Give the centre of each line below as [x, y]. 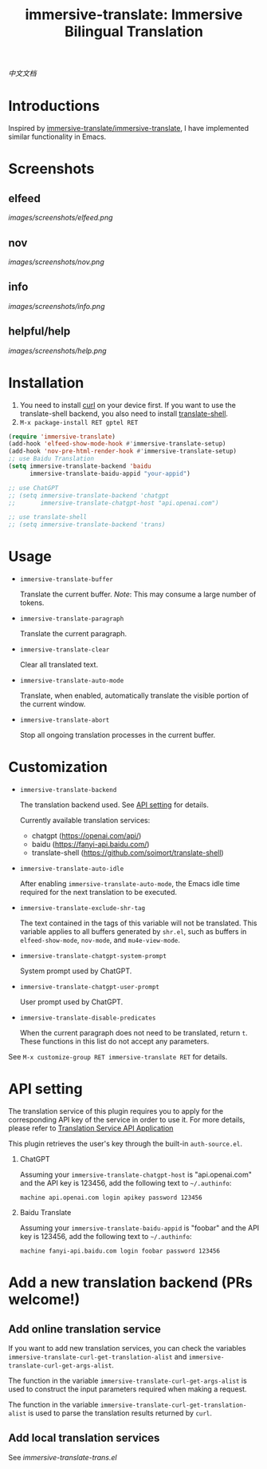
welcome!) [44, 1300]
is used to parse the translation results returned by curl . [120, 1413]
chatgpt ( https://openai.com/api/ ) [86, 835]
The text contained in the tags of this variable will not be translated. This [138, 923]
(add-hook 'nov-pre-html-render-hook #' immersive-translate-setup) [123, 451]
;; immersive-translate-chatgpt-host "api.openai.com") [114, 503]
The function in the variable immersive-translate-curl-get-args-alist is [128, 1380]
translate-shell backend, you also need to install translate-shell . [124, 414]
